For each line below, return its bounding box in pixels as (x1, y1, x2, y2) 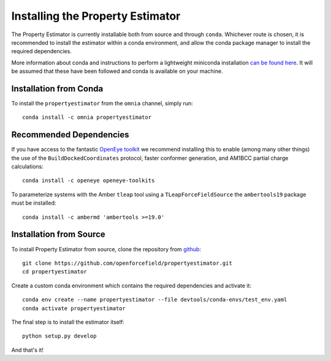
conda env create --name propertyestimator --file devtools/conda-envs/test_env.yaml (22, 296, 287, 303)
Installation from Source (11, 229, 105, 240)
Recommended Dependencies (11, 129, 129, 140)
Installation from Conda (11, 83, 104, 94)
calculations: (11, 163, 44, 170)
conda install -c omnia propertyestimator (22, 114, 152, 121)
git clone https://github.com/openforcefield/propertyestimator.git (22, 259, 232, 267)
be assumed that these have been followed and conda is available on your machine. (11, 67, 223, 75)
